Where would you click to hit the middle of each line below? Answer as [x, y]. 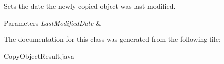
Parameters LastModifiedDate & [53, 22]
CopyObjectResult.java [39, 55]
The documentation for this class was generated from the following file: [112, 39]
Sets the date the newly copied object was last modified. [90, 6]
